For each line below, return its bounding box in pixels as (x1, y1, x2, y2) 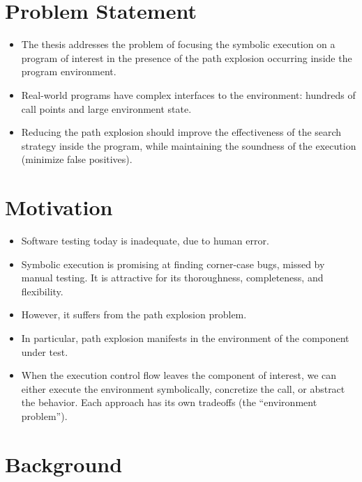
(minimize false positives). (21, 152, 133, 166)
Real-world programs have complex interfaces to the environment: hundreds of (21, 87, 356, 102)
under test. (21, 344, 68, 359)
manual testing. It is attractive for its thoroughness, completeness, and (21, 270, 324, 285)
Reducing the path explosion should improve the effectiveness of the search (21, 125, 342, 139)
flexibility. (21, 283, 63, 298)
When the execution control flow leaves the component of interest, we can (21, 368, 337, 382)
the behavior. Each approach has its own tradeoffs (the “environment (21, 395, 317, 410)
